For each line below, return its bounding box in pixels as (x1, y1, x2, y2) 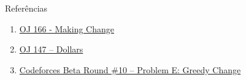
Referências (5, 2, 48, 14)
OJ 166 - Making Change (19, 22, 114, 35)
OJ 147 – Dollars (19, 43, 83, 56)
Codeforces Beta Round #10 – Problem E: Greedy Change (19, 63, 241, 76)
